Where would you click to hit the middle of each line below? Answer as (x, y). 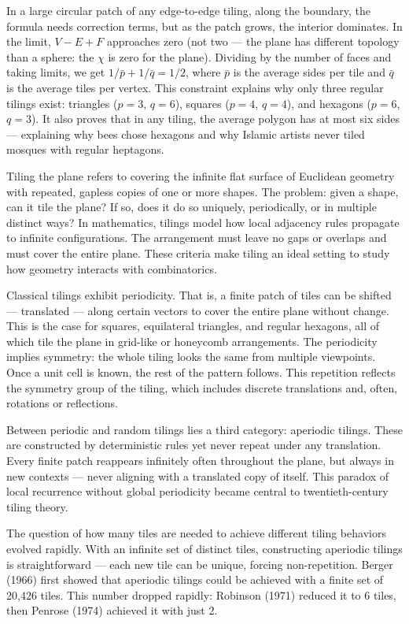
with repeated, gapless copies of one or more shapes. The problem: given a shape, (203, 191)
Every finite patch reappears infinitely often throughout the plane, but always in (200, 461)
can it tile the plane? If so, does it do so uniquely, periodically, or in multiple (192, 207)
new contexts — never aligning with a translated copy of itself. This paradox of (198, 475)
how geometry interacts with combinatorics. (112, 268)
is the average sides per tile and (309, 72)
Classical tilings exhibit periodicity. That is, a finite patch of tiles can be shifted (199, 295)
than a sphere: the (50, 56)
